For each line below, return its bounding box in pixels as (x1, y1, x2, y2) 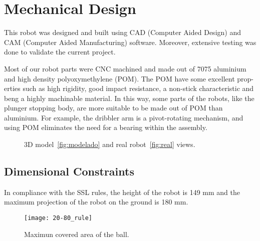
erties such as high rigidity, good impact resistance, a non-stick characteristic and (4, 83, 254, 93)
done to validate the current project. (4, 46, 116, 57)
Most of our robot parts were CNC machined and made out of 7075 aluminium (4, 63, 246, 73)
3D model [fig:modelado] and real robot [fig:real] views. (24, 139, 195, 149)
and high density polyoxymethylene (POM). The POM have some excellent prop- (4, 73, 253, 83)
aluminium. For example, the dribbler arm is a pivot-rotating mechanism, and (4, 112, 243, 122)
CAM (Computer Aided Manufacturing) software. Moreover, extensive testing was (4, 36, 256, 47)
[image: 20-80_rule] (24, 214, 93, 222)
